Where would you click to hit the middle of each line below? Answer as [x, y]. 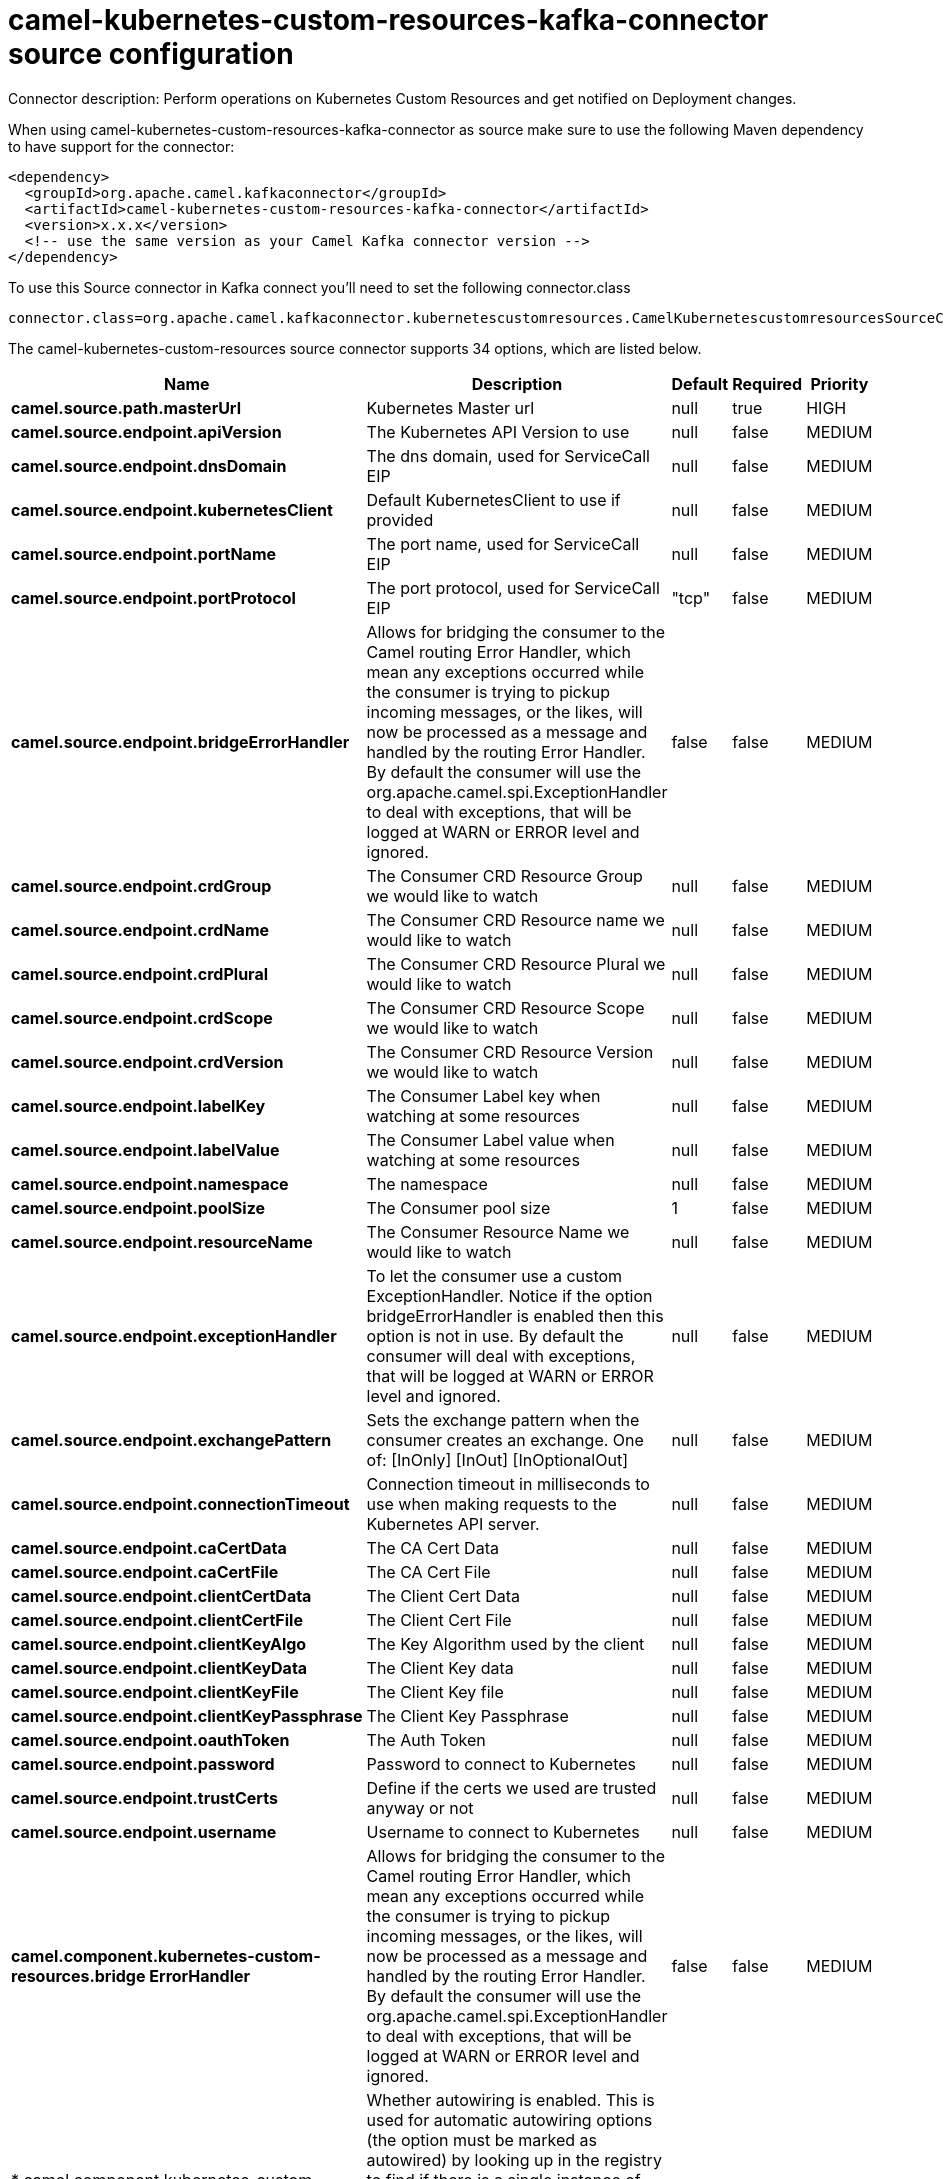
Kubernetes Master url [450, 407]
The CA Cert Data [432, 1547]
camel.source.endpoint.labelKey [138, 1105]
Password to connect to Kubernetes [501, 1763]
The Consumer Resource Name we [498, 1231]
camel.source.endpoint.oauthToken [150, 1739]
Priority [839, 383]
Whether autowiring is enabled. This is [510, 2099]
